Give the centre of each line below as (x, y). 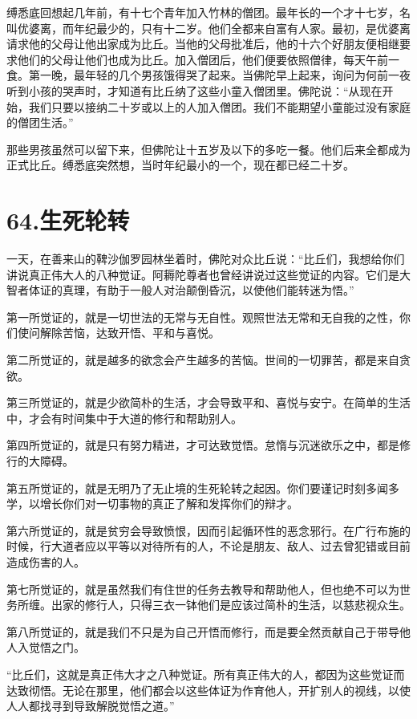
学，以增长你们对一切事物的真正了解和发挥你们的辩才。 (152, 504)
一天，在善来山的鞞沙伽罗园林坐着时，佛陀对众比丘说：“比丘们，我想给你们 (206, 259)
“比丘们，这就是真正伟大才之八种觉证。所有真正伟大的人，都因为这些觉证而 (206, 674)
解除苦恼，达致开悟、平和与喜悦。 (130, 333)
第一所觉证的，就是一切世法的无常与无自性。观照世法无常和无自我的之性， (203, 317)
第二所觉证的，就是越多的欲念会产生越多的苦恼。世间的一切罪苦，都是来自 (203, 360)
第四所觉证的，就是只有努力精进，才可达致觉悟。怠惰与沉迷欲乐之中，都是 (203, 445)
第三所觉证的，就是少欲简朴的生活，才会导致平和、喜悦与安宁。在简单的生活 (208, 402)
